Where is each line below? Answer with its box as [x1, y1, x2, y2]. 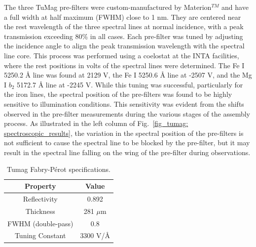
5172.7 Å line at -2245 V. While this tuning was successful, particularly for [17, 79, 243, 89]
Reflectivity [23, 193, 58, 204]
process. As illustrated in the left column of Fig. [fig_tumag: [4, 118, 188, 128]
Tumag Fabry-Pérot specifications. [7, 164, 110, 174]
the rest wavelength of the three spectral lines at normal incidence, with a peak [4, 21, 244, 32]
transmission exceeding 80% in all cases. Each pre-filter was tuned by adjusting [4, 31, 243, 41]
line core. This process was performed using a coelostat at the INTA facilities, [4, 50, 239, 60]
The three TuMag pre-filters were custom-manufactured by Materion [4, 2, 212, 12]
